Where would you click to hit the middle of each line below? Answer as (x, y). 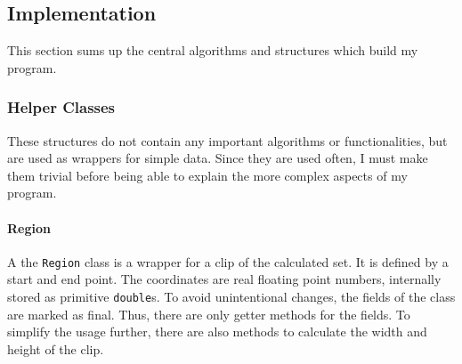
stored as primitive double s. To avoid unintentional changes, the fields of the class (231, 297)
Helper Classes (61, 107)
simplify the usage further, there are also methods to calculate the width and (217, 332)
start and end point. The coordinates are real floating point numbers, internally (224, 279)
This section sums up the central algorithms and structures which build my (213, 50)
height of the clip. (56, 348)
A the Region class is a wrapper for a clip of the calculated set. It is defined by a (228, 261)
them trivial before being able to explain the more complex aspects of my (207, 175)
